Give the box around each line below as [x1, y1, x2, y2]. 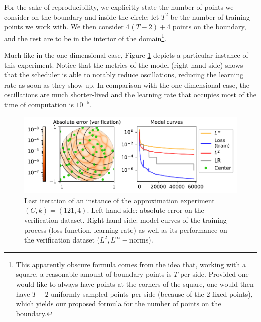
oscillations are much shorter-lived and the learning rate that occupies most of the [4, 89, 257, 100]
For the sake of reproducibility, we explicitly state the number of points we [4, 2, 234, 12]
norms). [129, 234, 153, 245]
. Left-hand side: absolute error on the [87, 205, 204, 215]
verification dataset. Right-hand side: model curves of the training [24, 214, 227, 225]
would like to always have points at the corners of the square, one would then [16, 278, 254, 289]
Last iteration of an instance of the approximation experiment [24, 195, 215, 205]
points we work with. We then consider [4, 21, 124, 32]
